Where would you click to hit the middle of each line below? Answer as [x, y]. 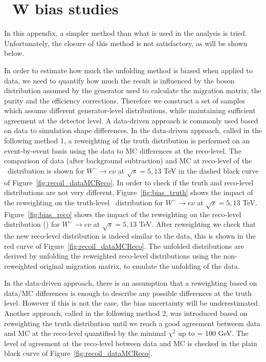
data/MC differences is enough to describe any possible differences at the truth [128, 293]
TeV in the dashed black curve [211, 170]
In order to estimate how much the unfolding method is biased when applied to [128, 70]
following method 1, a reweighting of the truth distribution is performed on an [127, 141]
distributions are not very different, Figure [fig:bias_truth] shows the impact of [129, 192]
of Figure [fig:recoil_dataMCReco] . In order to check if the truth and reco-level [129, 182]
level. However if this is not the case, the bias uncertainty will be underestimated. [132, 303]
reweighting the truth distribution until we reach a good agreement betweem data [132, 323]
